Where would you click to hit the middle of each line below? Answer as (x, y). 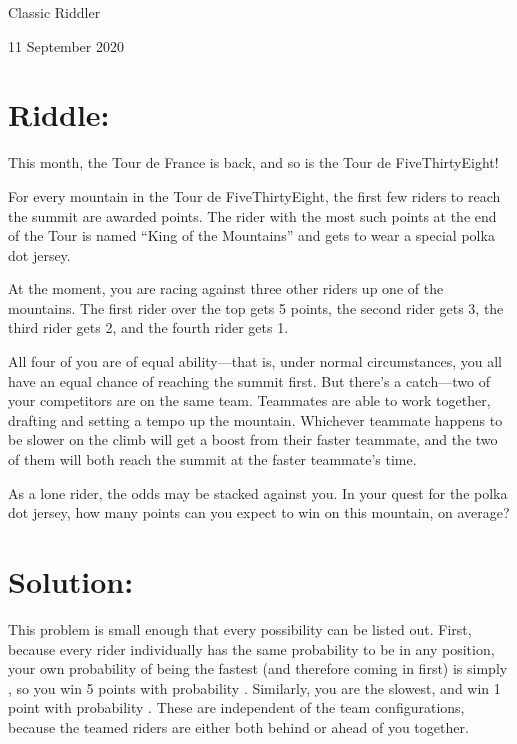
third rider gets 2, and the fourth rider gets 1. (148, 327)
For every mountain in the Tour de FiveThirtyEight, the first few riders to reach (254, 195)
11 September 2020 (66, 45)
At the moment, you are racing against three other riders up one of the (226, 288)
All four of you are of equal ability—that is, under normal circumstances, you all (255, 361)
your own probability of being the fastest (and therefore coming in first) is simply (258, 668)
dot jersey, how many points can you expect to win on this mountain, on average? (259, 512)
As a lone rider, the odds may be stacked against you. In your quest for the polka (258, 492)
